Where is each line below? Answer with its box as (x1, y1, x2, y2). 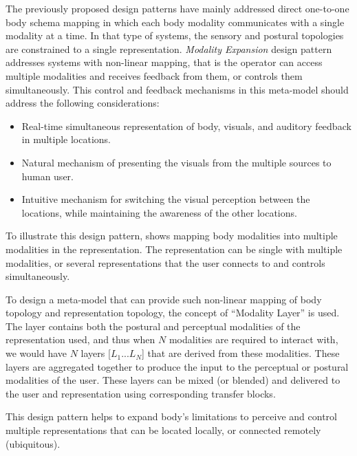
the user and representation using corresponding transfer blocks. (6, 386, 276, 400)
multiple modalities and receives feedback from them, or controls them (6, 68, 303, 83)
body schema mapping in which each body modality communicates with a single (6, 14, 345, 29)
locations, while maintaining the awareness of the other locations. (21, 205, 297, 219)
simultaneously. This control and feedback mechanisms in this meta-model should (6, 82, 349, 96)
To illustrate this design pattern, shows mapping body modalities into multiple (6, 228, 338, 243)
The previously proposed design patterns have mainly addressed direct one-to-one (6, 1, 349, 15)
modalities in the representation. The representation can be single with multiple (6, 241, 343, 256)
